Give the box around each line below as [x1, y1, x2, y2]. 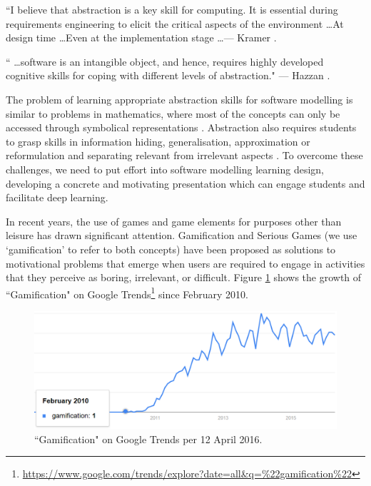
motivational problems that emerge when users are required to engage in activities [6, 255, 365, 270]
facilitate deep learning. [6, 190, 108, 205]
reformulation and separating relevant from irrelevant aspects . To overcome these [6, 148, 363, 163]
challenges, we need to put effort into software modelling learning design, [6, 161, 324, 176]
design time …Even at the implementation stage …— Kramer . [6, 30, 277, 45]
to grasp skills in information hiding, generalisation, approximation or [6, 133, 310, 148]
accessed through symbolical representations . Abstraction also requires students [6, 120, 357, 135]
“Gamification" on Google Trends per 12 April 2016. [34, 431, 263, 446]
